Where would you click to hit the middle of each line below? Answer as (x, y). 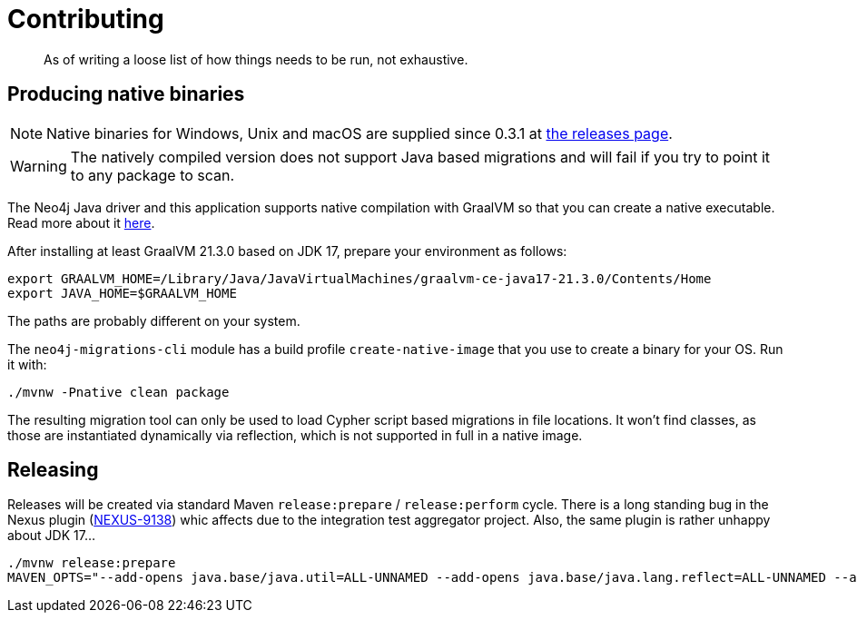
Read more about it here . (81, 222)
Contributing (86, 19)
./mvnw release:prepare (92, 563)
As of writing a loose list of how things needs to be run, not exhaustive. (256, 59)
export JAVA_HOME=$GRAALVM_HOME (122, 293)
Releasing (53, 470)
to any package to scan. (153, 175)
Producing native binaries (126, 94)
